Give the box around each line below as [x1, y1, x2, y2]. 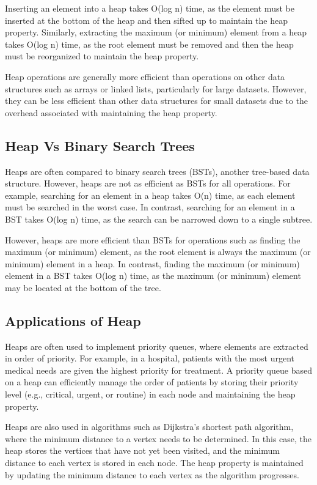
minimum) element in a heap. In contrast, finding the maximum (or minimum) [5, 257, 300, 270]
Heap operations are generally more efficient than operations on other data [5, 70, 285, 83]
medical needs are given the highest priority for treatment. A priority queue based [5, 363, 312, 376]
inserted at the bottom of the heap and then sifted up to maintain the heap [5, 13, 288, 26]
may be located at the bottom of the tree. [5, 281, 161, 294]
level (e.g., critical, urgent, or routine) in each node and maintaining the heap [5, 388, 296, 401]
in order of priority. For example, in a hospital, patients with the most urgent [5, 352, 294, 365]
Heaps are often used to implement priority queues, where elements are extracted [5, 339, 308, 352]
